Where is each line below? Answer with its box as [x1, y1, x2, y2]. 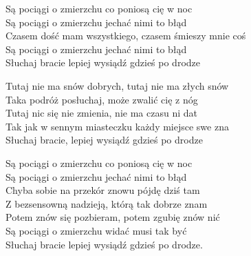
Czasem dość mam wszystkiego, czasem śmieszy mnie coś [6, 28, 246, 43]
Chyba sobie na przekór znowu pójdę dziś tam [6, 183, 200, 197]
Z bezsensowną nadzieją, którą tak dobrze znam [6, 196, 208, 210]
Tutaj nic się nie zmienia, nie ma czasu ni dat [6, 106, 197, 120]
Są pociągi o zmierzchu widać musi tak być [6, 223, 187, 237]
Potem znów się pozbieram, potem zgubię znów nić [6, 210, 220, 224]
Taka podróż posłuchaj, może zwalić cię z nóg [6, 92, 198, 106]
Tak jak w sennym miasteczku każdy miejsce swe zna [6, 119, 229, 133]
